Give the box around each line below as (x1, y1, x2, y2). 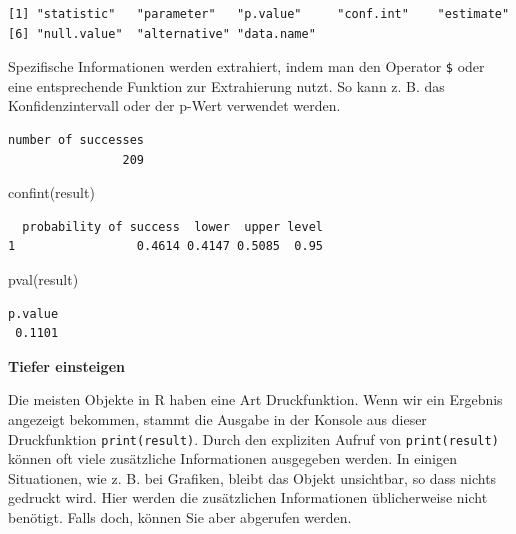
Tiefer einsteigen (8, 355, 125, 376)
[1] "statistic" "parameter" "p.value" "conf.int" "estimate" (8, 7, 510, 21)
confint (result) (8, 182, 95, 203)
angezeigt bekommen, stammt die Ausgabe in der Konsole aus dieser (8, 408, 427, 429)
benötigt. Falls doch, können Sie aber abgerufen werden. (8, 507, 352, 527)
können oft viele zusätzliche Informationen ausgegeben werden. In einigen (8, 448, 458, 469)
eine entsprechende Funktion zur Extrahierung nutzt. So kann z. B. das (8, 75, 445, 96)
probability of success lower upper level (22, 219, 323, 234)
